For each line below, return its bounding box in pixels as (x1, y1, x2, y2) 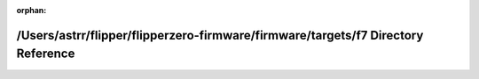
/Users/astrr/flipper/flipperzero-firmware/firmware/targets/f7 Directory (16, 27, 424, 43)
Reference (16, 47, 75, 61)
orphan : (16, 5, 47, 15)
